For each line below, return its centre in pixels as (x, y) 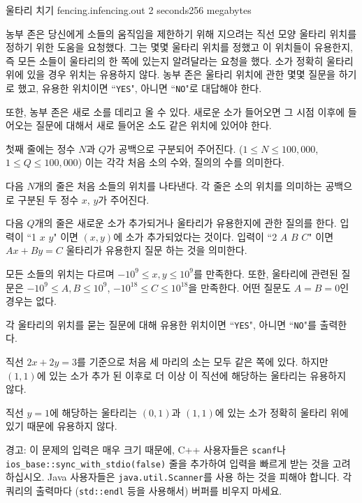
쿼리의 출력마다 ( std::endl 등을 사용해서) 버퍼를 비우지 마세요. (144, 490)
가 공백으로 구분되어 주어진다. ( (175, 148)
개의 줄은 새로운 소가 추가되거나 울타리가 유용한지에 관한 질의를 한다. (186, 223)
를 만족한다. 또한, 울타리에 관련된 (266, 273)
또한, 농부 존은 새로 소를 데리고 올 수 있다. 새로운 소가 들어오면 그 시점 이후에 (175, 111)
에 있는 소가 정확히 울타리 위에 (282, 412)
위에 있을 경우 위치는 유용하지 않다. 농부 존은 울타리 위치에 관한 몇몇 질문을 (171, 74)
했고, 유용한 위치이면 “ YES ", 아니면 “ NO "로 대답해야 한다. (140, 88)
